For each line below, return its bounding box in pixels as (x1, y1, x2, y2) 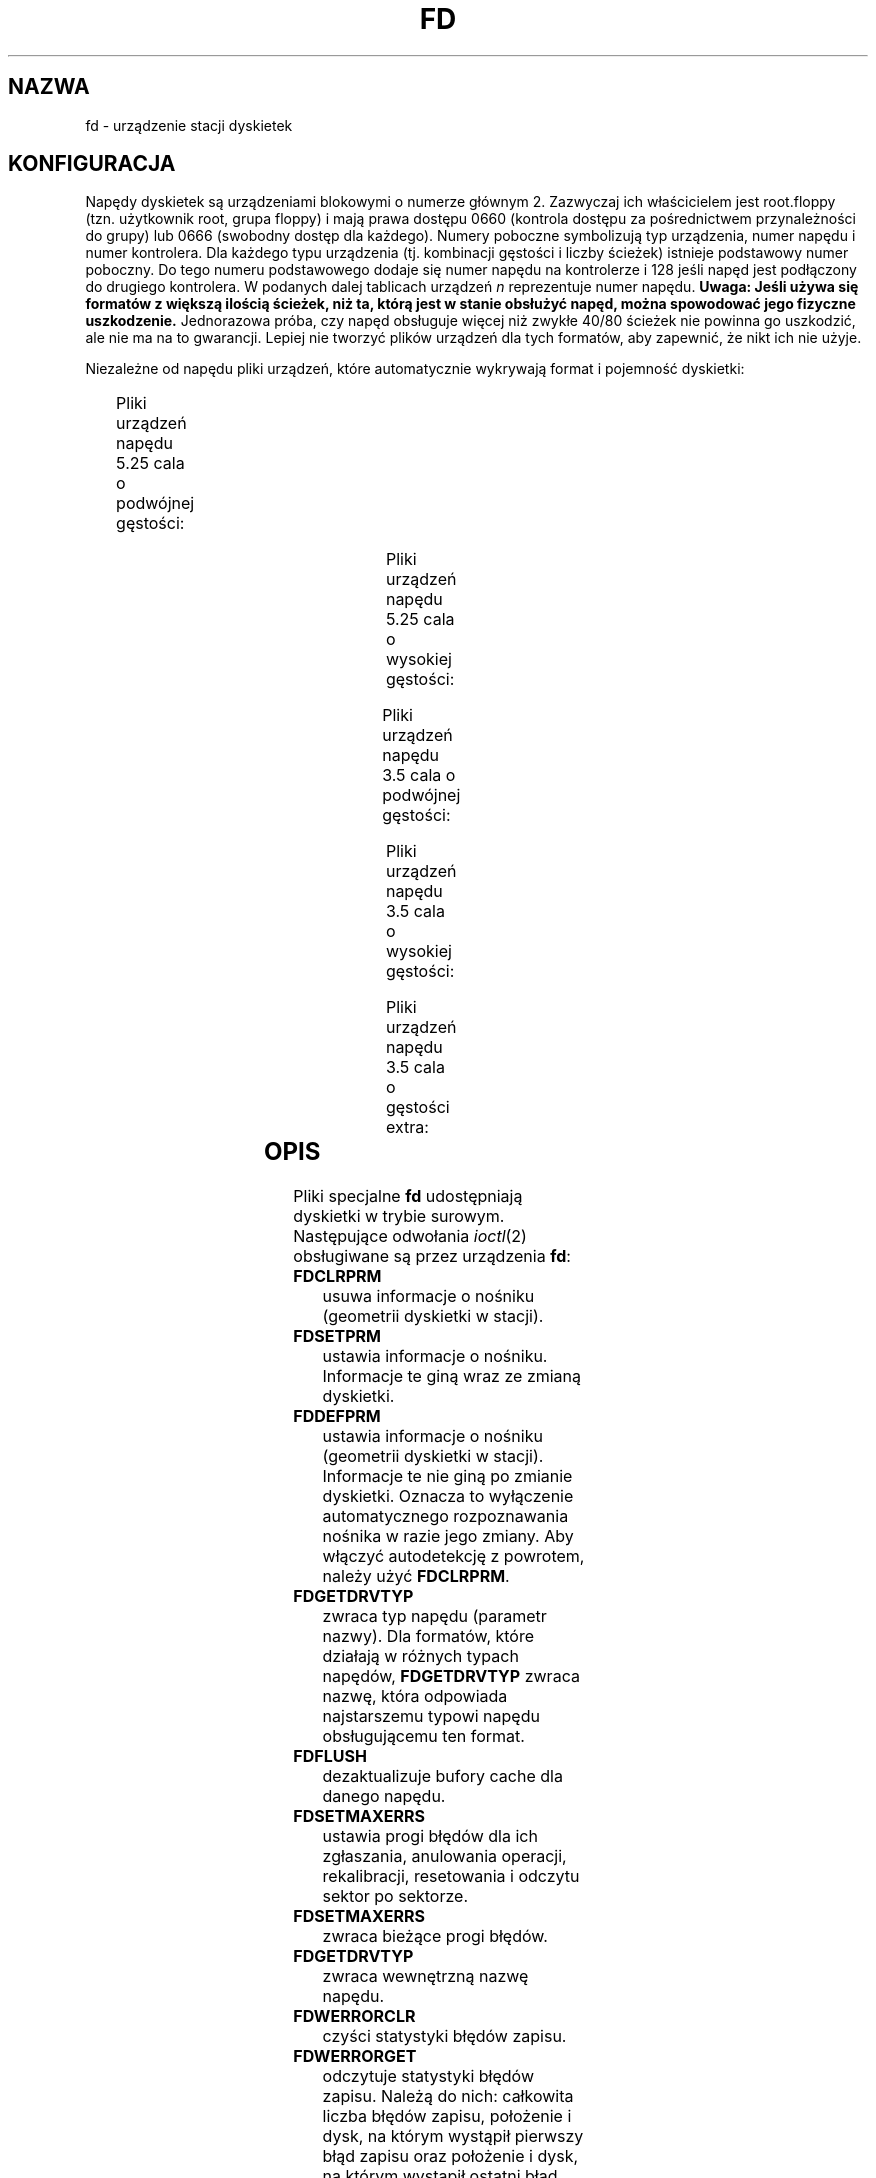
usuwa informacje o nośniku (322, 1286, 535, 1307)
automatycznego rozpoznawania (322, 1506, 569, 1527)
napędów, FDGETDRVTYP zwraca (322, 1666, 580, 1687)
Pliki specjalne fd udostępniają (293, 1186, 523, 1207)
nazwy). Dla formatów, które (322, 1626, 535, 1647)
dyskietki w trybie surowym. (293, 1206, 505, 1227)
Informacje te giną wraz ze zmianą (322, 1366, 582, 1387)
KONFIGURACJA (8, 151, 176, 177)
